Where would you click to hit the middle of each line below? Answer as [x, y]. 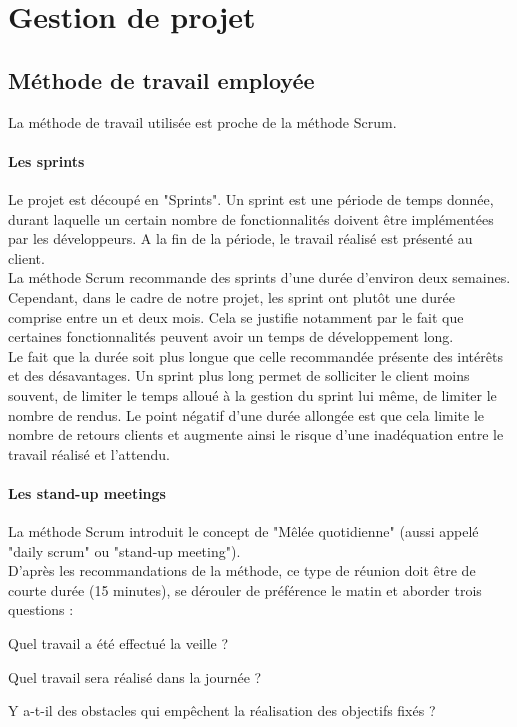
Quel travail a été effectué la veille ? [118, 643]
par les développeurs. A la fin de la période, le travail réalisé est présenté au [240, 238]
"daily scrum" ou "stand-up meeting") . [124, 550]
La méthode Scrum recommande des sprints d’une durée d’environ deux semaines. [259, 277]
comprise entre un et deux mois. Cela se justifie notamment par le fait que [236, 316]
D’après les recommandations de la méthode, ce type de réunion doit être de [242, 570]
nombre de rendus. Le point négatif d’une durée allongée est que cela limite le [246, 414]
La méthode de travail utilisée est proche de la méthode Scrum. [202, 121]
